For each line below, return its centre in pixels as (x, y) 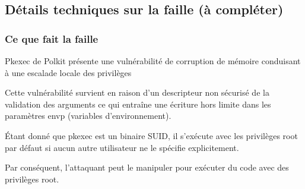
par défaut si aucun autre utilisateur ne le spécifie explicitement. (122, 147)
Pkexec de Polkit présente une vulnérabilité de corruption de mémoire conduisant (153, 61)
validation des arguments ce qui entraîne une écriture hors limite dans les (138, 104)
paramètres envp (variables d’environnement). (88, 116)
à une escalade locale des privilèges (68, 72)
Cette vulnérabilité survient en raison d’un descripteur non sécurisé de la (137, 92)
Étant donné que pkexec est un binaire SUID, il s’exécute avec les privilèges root (151, 135)
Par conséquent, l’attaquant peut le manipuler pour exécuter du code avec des (147, 167)
